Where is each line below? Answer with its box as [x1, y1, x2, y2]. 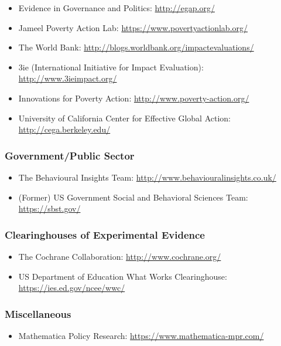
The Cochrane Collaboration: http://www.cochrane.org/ [18, 250, 221, 262]
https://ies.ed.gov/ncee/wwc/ [18, 281, 125, 294]
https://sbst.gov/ [18, 202, 81, 215]
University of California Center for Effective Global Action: [18, 111, 231, 124]
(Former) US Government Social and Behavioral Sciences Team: [18, 191, 248, 203]
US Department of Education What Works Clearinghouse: [18, 270, 227, 282]
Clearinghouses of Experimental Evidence [5, 227, 205, 242]
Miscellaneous [5, 306, 71, 321]
